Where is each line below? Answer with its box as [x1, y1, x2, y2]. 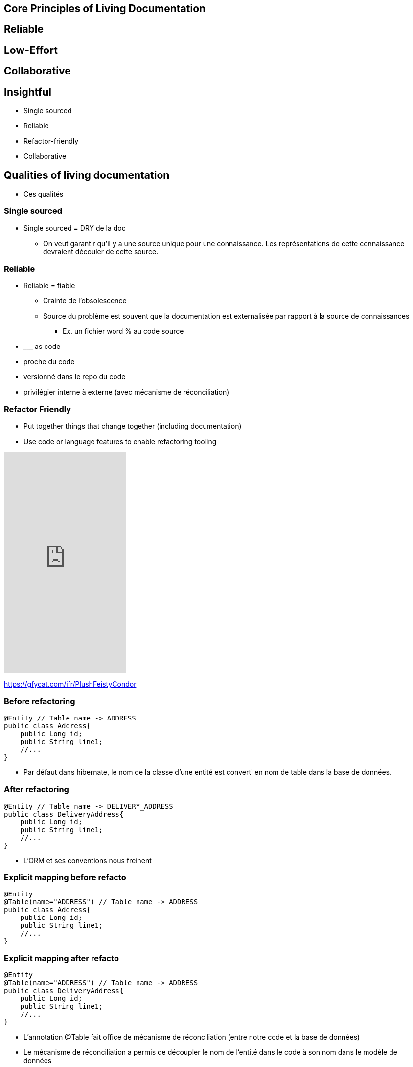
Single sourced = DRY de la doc [23, 223, 126, 232]
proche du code [23, 357, 75, 366]
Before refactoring [4, 696, 75, 706]
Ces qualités [23, 189, 64, 198]
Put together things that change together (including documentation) [23, 422, 242, 431]
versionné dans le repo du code [23, 372, 126, 381]
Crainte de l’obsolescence [43, 297, 127, 305]
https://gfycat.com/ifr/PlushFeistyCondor [4, 680, 137, 689]
